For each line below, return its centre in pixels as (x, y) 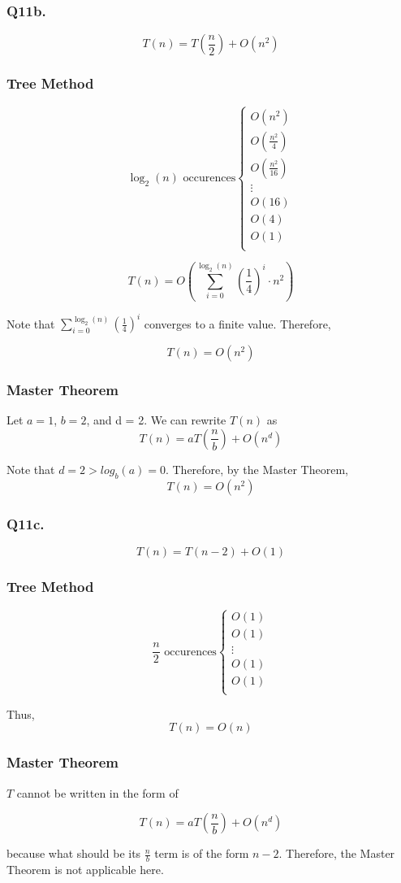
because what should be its (74, 853)
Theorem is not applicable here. (85, 870)
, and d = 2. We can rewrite (156, 420)
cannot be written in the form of (97, 792)
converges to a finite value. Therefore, (237, 323)
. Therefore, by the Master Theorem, (257, 469)
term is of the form (202, 853)
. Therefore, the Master (337, 853)
